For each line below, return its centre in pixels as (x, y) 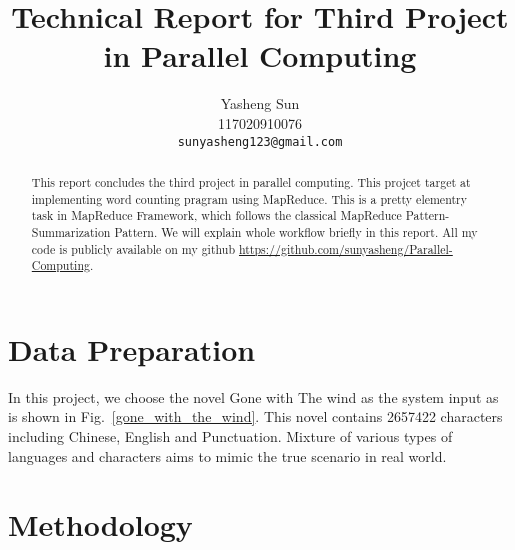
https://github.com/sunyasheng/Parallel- (345, 248)
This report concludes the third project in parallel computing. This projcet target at (251, 181)
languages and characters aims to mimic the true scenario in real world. (227, 455)
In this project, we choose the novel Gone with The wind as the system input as (253, 396)
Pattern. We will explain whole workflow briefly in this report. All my (296, 231)
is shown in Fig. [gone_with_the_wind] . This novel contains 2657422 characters (255, 416)
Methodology (100, 524)
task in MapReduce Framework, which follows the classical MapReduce (216, 215)
